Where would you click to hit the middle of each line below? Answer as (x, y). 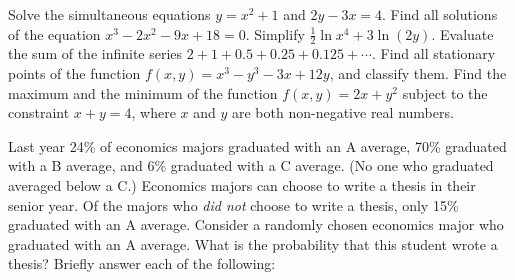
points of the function (74, 73)
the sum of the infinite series (95, 53)
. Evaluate (462, 33)
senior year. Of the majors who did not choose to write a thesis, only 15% (233, 204)
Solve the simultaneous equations (109, 14)
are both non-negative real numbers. (343, 112)
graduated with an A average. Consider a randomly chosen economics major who (256, 224)
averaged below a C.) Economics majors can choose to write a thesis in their (242, 184)
